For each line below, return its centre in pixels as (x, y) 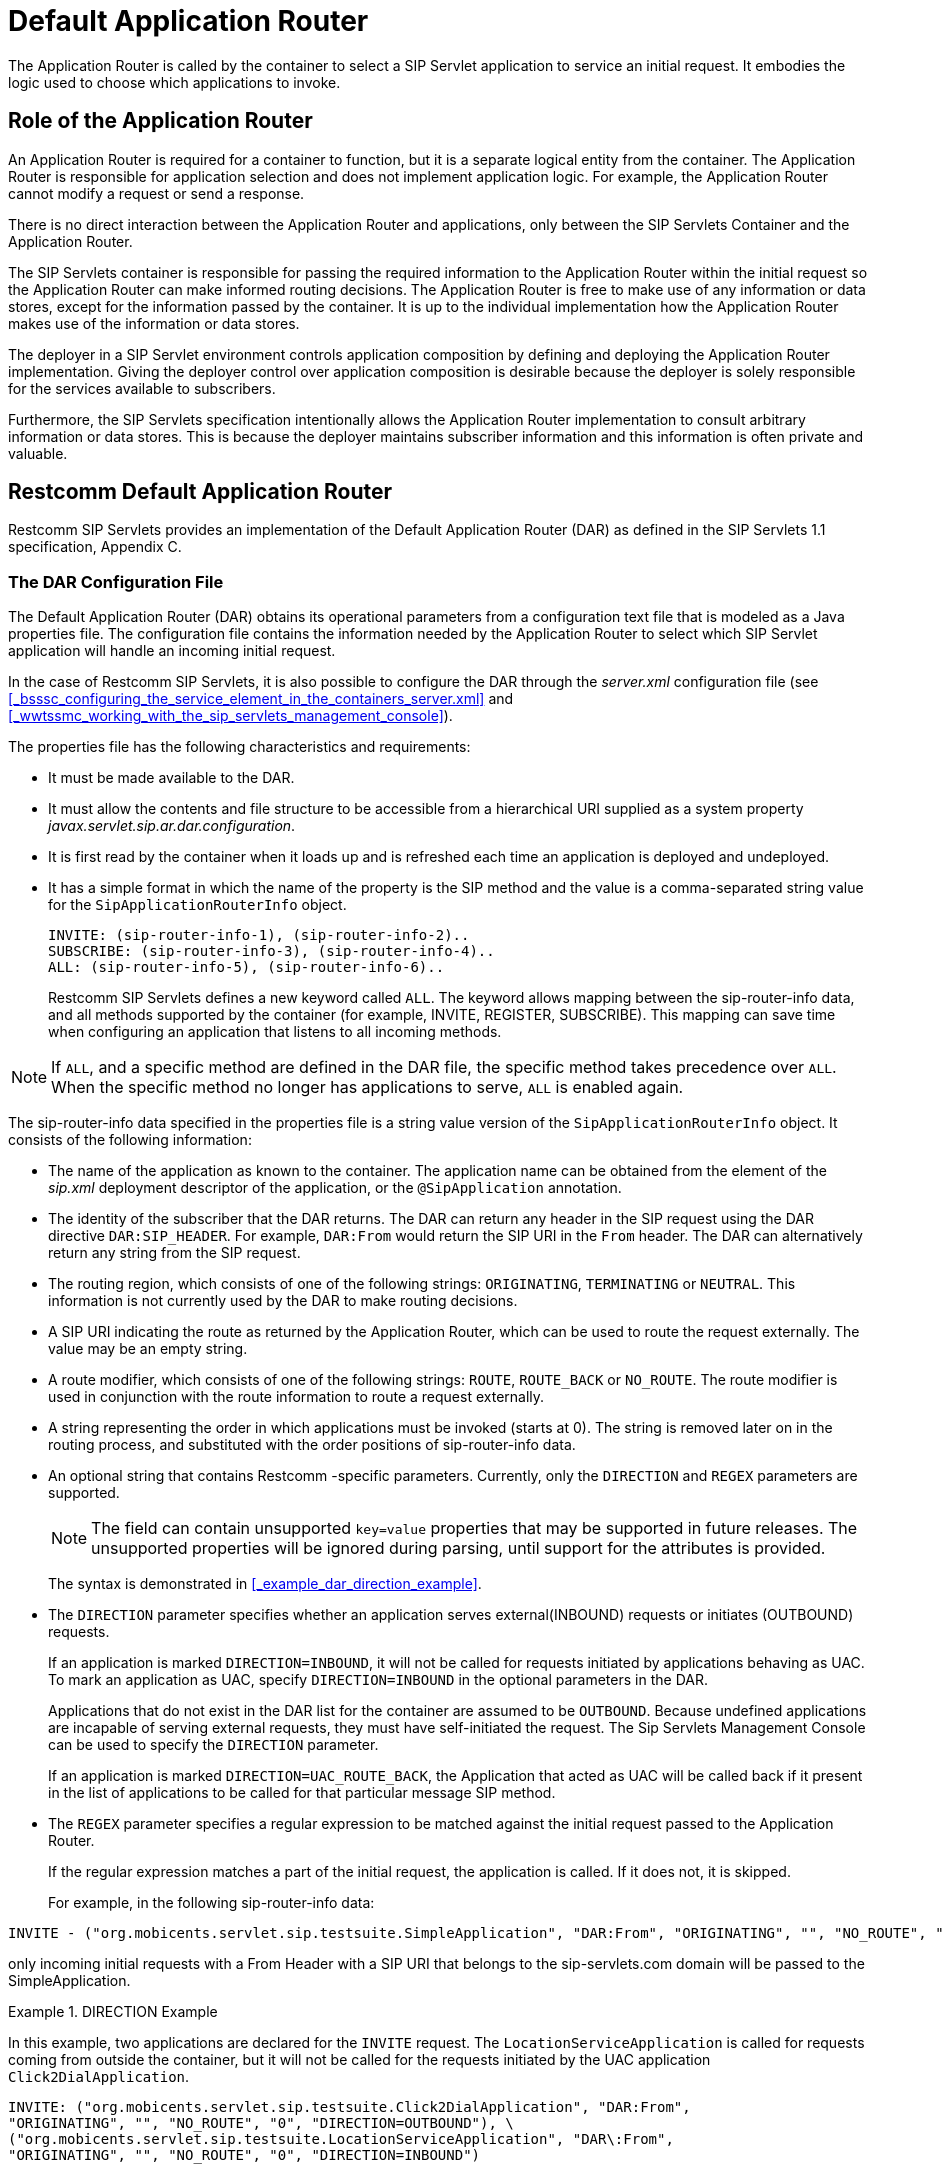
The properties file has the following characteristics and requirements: (239, 747)
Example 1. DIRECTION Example (113, 2012)
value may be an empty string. (148, 1349)
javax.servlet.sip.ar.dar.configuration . (172, 826)
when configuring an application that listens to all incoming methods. (275, 1032)
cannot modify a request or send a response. (156, 193)
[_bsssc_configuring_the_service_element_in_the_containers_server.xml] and (261, 699)
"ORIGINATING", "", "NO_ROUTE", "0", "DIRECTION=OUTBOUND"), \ (261, 2123)
